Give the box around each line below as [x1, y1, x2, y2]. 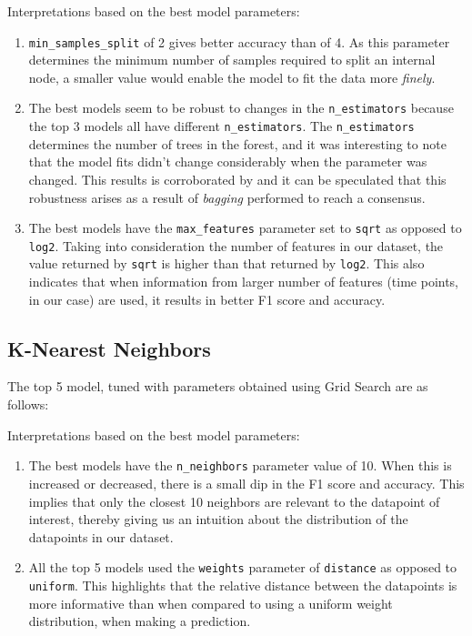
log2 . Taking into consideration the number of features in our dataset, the [28, 236, 444, 255]
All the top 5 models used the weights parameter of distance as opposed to [28, 558, 457, 577]
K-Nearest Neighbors [7, 334, 211, 362]
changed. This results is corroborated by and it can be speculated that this [28, 169, 447, 188]
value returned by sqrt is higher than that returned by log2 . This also [28, 254, 425, 273]
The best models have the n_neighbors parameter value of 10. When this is [28, 456, 452, 475]
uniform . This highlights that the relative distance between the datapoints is [28, 575, 457, 594]
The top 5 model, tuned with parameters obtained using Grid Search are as [7, 377, 428, 396]
